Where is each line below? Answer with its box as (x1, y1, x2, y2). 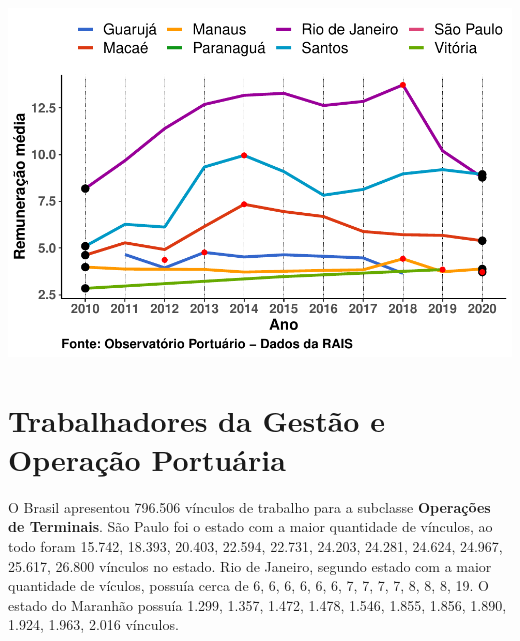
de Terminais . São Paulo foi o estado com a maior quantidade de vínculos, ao (8, 516, 493, 537)
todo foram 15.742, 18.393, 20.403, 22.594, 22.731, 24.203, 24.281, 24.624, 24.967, (8, 536, 503, 557)
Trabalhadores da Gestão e (8, 399, 385, 440)
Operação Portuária (8, 438, 286, 479)
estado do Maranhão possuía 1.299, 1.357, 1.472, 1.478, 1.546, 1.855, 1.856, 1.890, (8, 594, 507, 615)
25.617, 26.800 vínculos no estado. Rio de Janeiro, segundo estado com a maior (8, 555, 492, 576)
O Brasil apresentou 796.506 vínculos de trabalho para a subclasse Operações (8, 496, 491, 517)
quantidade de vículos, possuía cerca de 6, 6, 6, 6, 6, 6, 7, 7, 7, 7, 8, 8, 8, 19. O (8, 575, 489, 596)
